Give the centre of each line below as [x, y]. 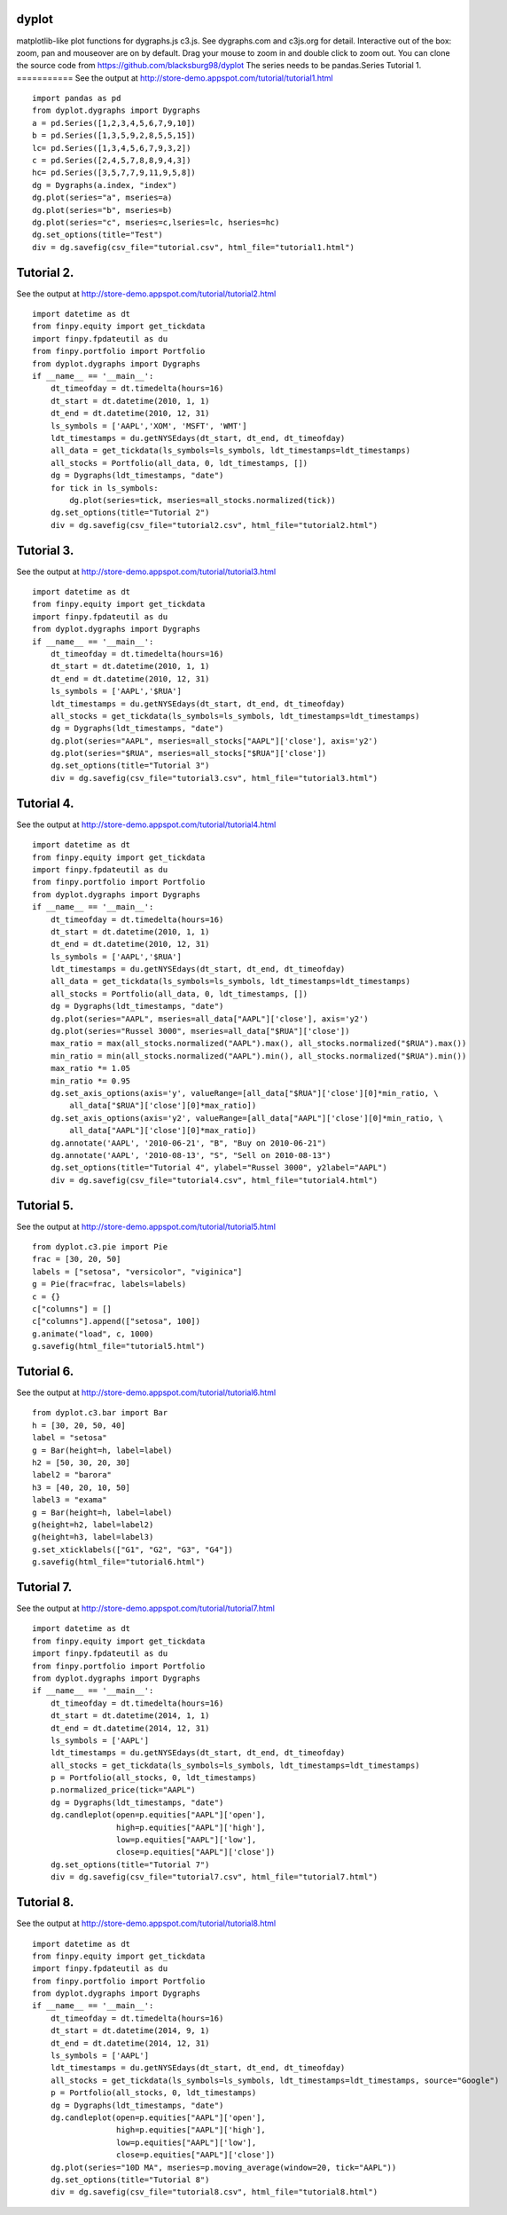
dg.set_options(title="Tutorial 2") [130, 513]
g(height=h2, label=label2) [93, 1525]
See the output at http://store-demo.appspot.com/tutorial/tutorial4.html [146, 824]
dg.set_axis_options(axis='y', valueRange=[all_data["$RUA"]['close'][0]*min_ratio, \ [244, 1093]
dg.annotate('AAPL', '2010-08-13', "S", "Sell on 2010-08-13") [191, 1155]
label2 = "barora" [72, 1475]
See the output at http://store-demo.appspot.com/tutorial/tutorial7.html [145, 1608]
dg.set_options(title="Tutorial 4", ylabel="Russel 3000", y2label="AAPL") [218, 1168]
